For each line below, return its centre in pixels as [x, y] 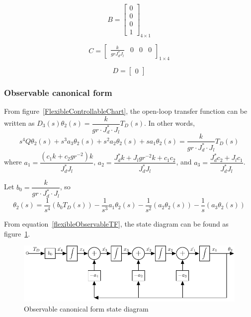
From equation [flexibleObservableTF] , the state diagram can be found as [116, 224]
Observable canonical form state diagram [86, 308]
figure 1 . [17, 233]
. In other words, [169, 123]
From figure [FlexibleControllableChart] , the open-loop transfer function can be [126, 111]
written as [19, 123]
